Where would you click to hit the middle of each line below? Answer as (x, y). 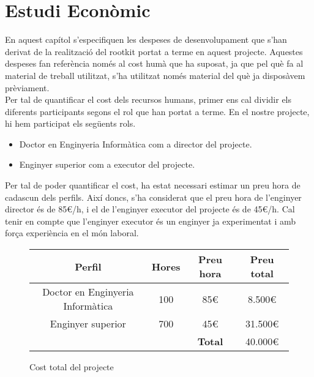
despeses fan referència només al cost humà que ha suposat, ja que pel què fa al (154, 63)
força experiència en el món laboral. (72, 233)
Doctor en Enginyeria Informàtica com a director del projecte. (136, 144)
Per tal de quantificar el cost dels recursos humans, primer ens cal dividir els (148, 99)
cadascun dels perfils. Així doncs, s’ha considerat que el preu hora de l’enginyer (153, 197)
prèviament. (27, 87)
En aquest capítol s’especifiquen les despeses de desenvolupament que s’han (146, 39)
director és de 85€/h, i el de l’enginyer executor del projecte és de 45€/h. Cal (150, 209)
